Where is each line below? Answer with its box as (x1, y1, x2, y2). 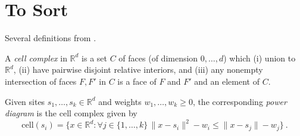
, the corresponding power (192, 95, 287, 107)
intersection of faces (5, 75, 77, 87)
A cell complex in (5, 51, 67, 64)
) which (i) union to (223, 51, 296, 64)
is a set (82, 51, 108, 64)
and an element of (194, 75, 260, 87)
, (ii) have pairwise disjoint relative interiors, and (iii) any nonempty (13, 63, 263, 76)
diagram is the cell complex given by (5, 107, 137, 119)
